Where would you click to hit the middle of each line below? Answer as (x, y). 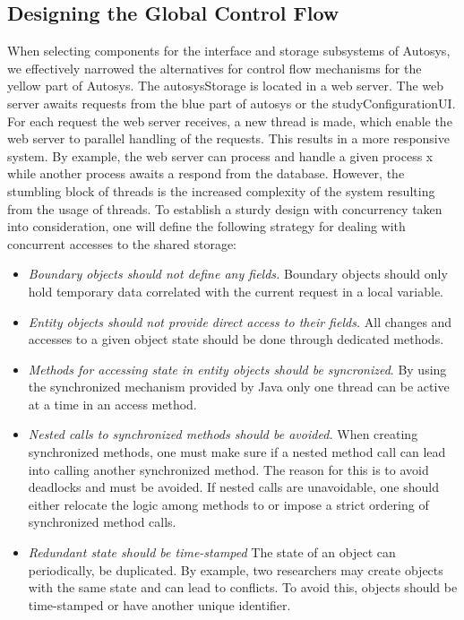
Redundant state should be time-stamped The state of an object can (212, 552)
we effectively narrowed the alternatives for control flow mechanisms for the (215, 68)
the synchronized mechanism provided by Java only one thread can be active (239, 387)
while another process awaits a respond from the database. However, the (206, 173)
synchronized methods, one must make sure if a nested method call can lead (237, 452)
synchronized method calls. (102, 522)
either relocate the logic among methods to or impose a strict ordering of (228, 504)
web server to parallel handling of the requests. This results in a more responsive (228, 138)
